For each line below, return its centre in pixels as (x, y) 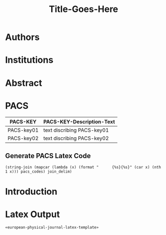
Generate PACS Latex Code (48, 156)
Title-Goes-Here (83, 9)
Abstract (24, 83)
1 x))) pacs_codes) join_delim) (39, 172)
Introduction (31, 191)
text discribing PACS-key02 (76, 138)
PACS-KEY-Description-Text (79, 122)
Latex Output (33, 214)
